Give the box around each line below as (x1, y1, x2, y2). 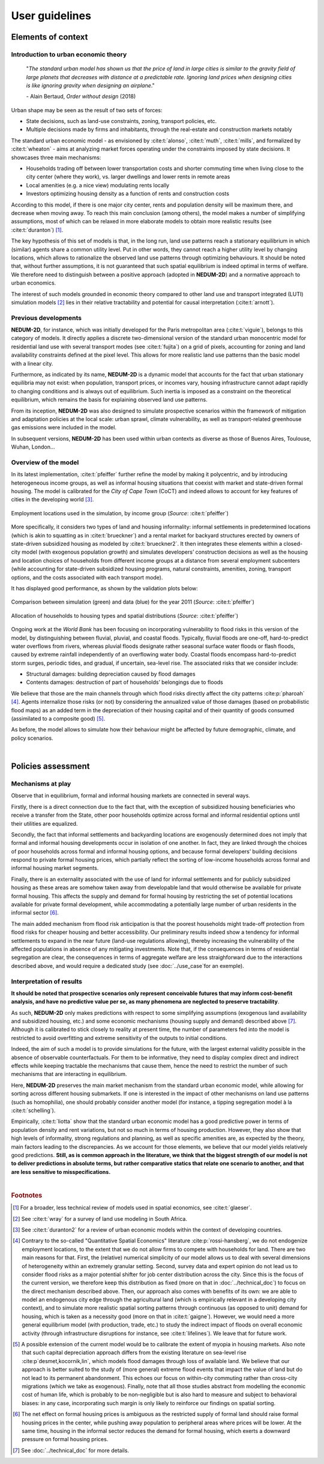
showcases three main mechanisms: (11, 154, 101, 161)
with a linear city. (11, 360, 53, 367)
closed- (283, 540, 303, 547)
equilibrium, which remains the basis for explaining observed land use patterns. (11, 396, 208, 404)
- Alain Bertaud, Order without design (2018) (26, 93, 136, 100)
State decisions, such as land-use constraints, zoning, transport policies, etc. (26, 118, 217, 125)
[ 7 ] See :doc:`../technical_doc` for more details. (13, 1447, 129, 1454)
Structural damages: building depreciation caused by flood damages (26, 670, 196, 678)
